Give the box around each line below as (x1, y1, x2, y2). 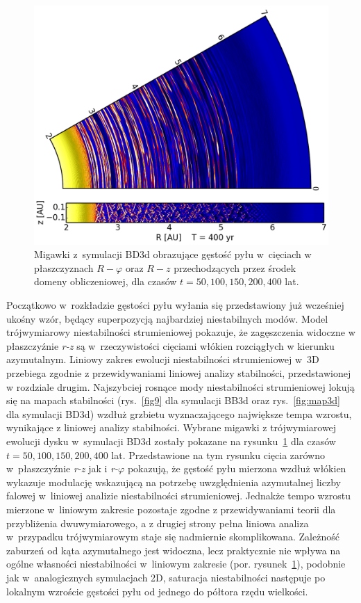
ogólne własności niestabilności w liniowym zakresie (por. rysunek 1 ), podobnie (6, 556, 346, 571)
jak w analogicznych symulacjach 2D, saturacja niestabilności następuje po (6, 570, 326, 584)
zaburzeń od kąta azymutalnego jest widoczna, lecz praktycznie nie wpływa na (6, 542, 341, 557)
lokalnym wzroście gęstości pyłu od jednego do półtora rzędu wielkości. (6, 584, 308, 598)
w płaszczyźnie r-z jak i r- (6, 461, 119, 476)
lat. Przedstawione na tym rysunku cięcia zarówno (111, 447, 325, 462)
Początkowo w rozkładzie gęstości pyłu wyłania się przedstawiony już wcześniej (6, 298, 344, 312)
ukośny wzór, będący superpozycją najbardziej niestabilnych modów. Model (6, 311, 328, 325)
